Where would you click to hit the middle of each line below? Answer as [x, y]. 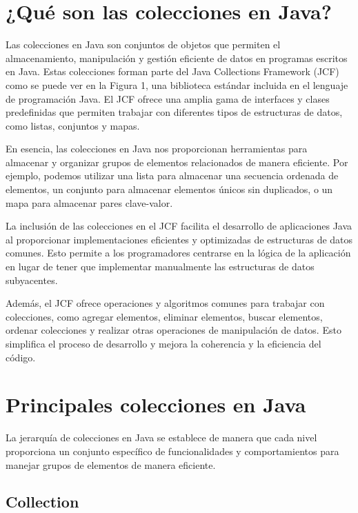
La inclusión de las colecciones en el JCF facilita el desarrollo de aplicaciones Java [179, 226]
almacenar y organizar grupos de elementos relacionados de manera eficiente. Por [177, 162]
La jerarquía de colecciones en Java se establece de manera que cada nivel [161, 437]
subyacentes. [32, 280]
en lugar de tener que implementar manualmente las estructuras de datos [160, 266]
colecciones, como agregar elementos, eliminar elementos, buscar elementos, [164, 316]
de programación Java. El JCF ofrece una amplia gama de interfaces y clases [168, 98]
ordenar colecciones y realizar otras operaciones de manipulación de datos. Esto [173, 330]
